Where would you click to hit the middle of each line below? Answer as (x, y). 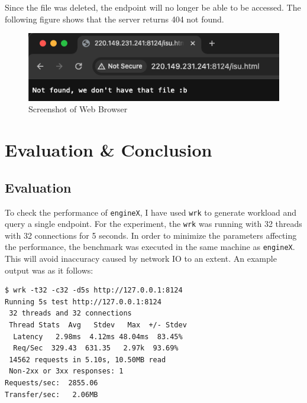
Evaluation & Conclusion (109, 150)
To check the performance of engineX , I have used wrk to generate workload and (151, 212)
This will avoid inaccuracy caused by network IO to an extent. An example (141, 259)
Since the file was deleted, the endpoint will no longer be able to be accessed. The (153, 7)
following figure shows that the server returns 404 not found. (114, 19)
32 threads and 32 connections (70, 313)
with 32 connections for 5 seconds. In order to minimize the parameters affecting (151, 235)
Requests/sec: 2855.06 (51, 383)
